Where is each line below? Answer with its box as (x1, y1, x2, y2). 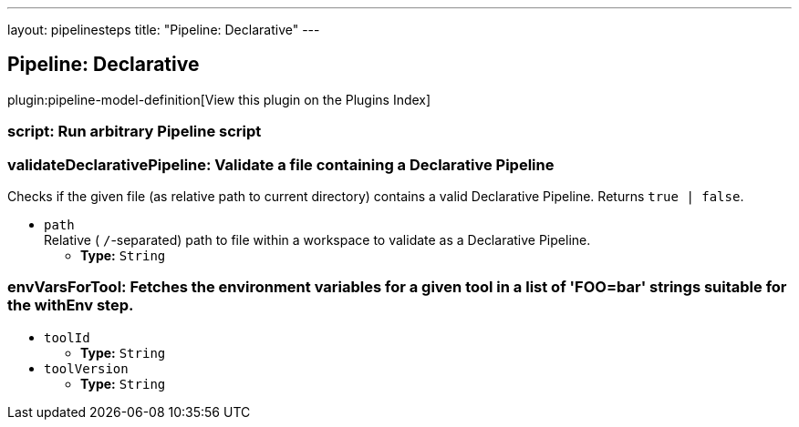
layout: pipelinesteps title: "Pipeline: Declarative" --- (7, 22, 320, 37)
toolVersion (44, 361, 129, 376)
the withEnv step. (7, 296, 134, 315)
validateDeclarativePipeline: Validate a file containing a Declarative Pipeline (7, 155, 555, 174)
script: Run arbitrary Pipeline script (7, 122, 262, 141)
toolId (44, 330, 90, 345)
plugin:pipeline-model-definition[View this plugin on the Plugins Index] (7, 91, 431, 107)
